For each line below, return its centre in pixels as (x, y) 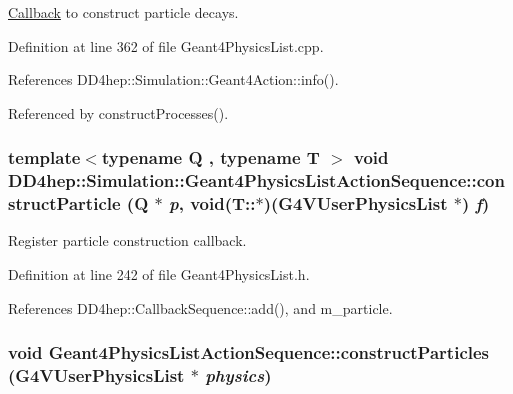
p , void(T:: (212, 203)
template (44, 157)
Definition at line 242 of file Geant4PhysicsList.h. (159, 274)
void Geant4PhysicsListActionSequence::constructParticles (249, 352)
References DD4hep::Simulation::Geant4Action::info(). (173, 79)
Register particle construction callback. (127, 240)
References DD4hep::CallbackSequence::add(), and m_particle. (200, 307)
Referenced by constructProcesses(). (118, 112)
